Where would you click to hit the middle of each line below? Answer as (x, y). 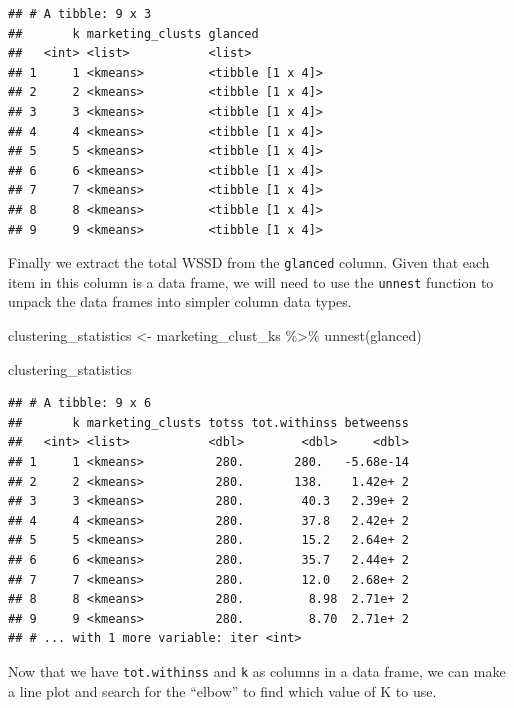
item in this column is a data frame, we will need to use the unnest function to (251, 281)
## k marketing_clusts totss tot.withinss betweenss (208, 422)
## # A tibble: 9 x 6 (80, 403)
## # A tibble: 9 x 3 (80, 14)
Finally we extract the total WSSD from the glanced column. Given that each (249, 262)
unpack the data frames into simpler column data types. (180, 301)
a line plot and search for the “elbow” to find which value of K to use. (222, 690)
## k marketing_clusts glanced (133, 33)
